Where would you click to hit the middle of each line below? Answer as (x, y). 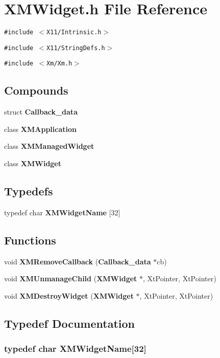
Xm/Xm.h (59, 64)
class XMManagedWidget (49, 146)
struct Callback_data (41, 112)
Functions (30, 240)
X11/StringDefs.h (76, 48)
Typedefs (29, 191)
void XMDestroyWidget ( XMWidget (69, 295)
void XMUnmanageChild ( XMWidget (71, 278)
